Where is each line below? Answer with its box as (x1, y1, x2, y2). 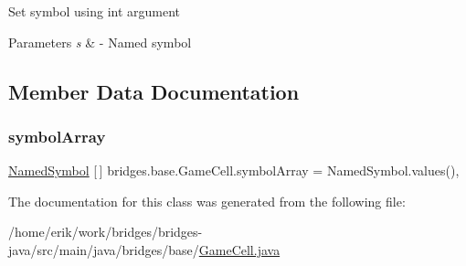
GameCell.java (198, 239, 281, 259)
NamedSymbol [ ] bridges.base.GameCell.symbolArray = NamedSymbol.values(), (8, 161, 460, 180)
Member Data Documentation (8, 77, 300, 105)
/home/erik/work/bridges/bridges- (8, 222, 203, 241)
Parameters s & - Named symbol (8, 32, 192, 51)
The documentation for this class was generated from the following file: (8, 191, 406, 210)
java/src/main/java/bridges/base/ (8, 239, 199, 259)
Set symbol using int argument (8, 2, 181, 20)
